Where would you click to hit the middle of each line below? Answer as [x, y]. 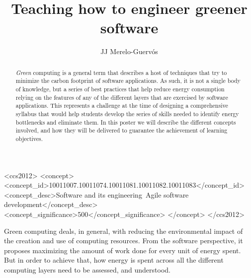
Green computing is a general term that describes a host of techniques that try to [121, 72]
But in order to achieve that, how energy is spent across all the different [114, 260]
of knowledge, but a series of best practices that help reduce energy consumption [120, 89]
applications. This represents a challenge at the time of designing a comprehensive [122, 105]
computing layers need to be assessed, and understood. [87, 269]
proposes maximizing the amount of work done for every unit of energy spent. [123, 250]
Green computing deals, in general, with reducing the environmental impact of [124, 231]
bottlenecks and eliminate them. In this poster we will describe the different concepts [126, 122]
